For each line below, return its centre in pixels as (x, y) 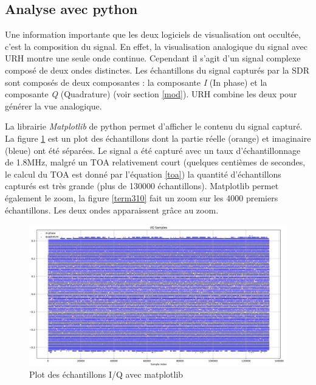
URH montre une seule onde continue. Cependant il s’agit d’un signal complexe (153, 58)
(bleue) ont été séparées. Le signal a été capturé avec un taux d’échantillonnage (153, 150)
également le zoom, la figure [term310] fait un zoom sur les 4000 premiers (142, 197)
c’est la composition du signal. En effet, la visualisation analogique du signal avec (156, 46)
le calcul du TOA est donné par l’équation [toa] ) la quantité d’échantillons (143, 174)
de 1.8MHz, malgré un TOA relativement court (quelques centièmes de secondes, (155, 162)
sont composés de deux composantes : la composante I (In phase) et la (136, 82)
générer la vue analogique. (53, 106)
